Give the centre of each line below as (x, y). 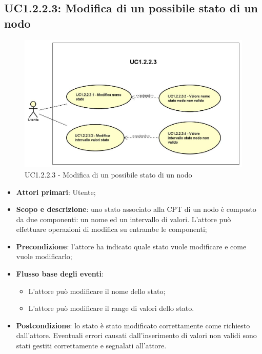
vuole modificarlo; (44, 256)
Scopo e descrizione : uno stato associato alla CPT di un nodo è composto (136, 209)
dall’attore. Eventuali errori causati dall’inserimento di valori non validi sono (136, 335)
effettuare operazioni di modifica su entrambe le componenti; (112, 229)
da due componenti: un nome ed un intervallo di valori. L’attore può (124, 219)
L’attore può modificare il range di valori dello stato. (111, 308)
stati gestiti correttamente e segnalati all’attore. (91, 346)
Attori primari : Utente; (56, 192)
